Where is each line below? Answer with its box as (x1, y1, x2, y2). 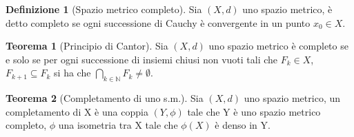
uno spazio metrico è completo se (208, 39, 348, 53)
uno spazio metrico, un (244, 91, 341, 105)
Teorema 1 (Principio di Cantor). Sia (6, 39, 168, 53)
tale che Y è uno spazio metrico (187, 104, 321, 118)
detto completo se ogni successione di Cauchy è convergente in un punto (6, 15, 311, 30)
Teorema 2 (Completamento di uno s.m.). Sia (6, 91, 204, 105)
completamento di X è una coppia (6, 104, 148, 118)
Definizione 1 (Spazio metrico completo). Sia (6, 2, 202, 16)
